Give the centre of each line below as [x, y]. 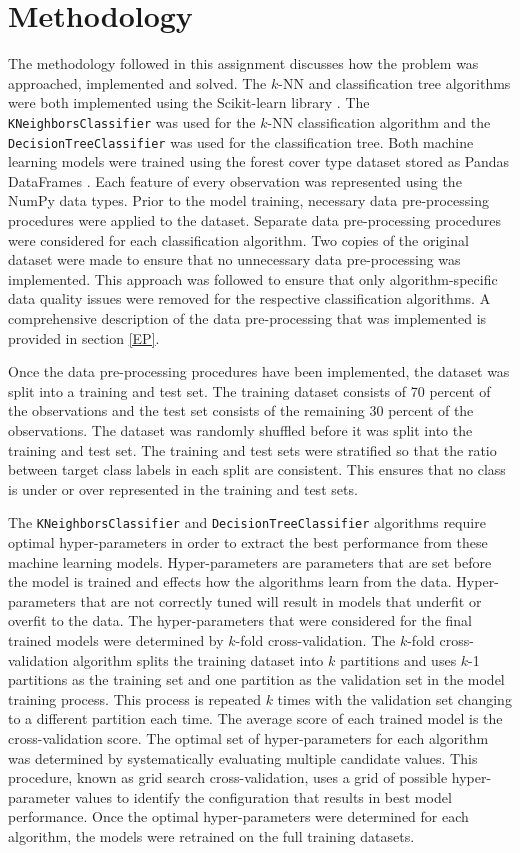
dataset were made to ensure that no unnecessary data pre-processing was [234, 259]
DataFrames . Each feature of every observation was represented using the [235, 180]
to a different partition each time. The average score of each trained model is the [255, 718]
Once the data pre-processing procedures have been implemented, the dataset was [259, 371]
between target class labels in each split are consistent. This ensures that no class [257, 469]
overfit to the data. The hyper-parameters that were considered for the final [240, 620]
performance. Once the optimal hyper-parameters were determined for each [238, 816]
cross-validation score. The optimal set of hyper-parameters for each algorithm [248, 737]
